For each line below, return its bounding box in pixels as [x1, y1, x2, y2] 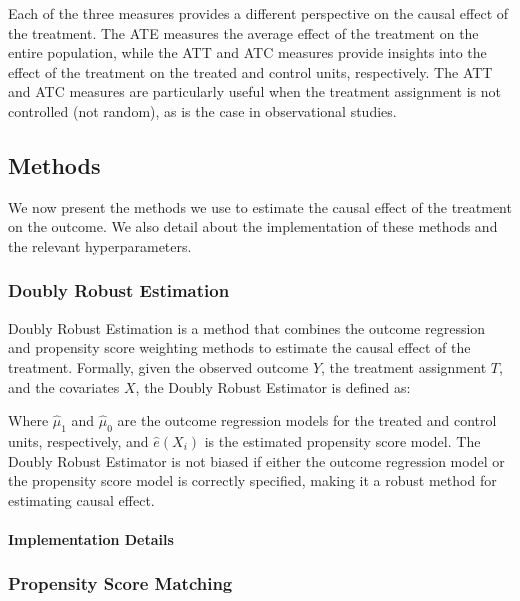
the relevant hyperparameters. [8, 235, 192, 256]
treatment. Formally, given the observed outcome [8, 356, 309, 377]
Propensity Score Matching [8, 571, 233, 596]
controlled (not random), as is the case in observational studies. [8, 100, 397, 121]
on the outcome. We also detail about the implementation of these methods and [8, 216, 498, 237]
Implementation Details [8, 528, 174, 549]
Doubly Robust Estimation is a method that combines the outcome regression [8, 317, 486, 338]
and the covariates [8, 376, 120, 397]
